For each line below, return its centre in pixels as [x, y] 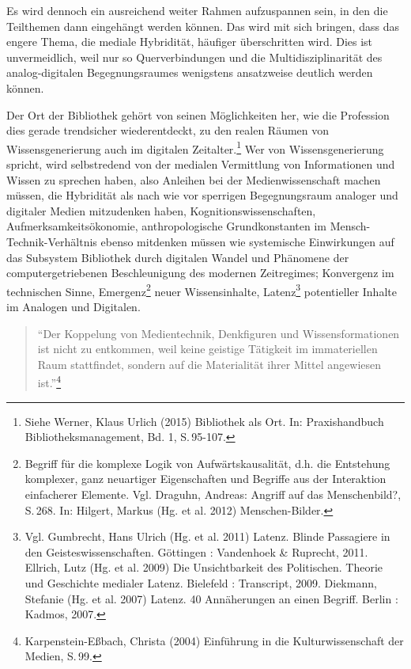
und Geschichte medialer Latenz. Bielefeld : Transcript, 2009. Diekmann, [201, 582]
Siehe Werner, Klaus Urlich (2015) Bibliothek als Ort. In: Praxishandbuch [204, 421]
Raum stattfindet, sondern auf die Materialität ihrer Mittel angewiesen [209, 364]
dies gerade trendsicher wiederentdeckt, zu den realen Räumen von [168, 130]
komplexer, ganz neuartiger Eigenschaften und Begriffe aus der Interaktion [205, 479]
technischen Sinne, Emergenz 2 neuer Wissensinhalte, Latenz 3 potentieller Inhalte [202, 290]
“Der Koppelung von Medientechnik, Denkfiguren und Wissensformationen [219, 333]
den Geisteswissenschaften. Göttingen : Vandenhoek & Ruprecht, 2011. [196, 551]
